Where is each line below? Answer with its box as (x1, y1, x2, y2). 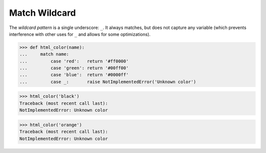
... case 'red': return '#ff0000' (19, 58, 129, 64)
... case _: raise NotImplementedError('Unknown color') (19, 79, 197, 85)
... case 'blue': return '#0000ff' (19, 72, 129, 78)
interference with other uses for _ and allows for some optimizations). (9, 31, 151, 37)
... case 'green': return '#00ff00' (19, 65, 129, 71)
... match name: (19, 52, 69, 57)
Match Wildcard (9, 7, 76, 18)
